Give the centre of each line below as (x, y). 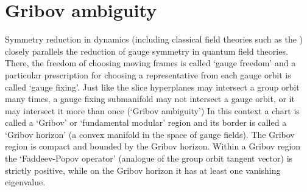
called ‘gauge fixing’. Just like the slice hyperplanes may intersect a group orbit (152, 87)
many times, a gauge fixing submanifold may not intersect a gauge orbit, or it (150, 99)
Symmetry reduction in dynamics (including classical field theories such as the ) (154, 39)
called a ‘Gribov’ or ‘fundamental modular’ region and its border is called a (146, 122)
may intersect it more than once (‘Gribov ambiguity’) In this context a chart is (152, 110)
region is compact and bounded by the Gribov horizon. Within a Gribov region (153, 146)
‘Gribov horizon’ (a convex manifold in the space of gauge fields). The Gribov (150, 134)
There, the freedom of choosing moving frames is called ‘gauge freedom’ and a (150, 63)
